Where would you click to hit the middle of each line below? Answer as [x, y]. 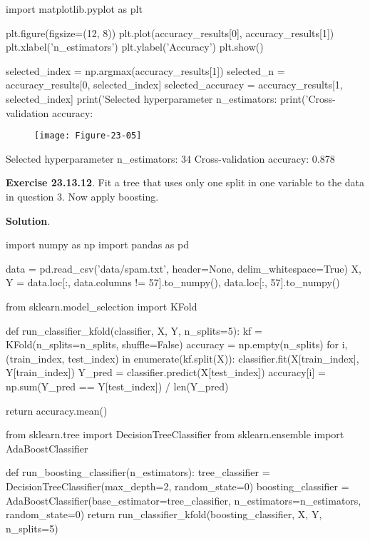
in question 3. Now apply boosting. [82, 196]
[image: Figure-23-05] [88, 136]
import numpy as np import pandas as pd [98, 244]
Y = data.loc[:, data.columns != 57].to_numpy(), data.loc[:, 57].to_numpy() [173, 282]
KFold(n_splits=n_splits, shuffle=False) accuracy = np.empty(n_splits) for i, [177, 344]
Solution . [28, 220]
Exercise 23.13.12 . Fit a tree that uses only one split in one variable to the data [185, 182]
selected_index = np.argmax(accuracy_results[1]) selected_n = [145, 70]
